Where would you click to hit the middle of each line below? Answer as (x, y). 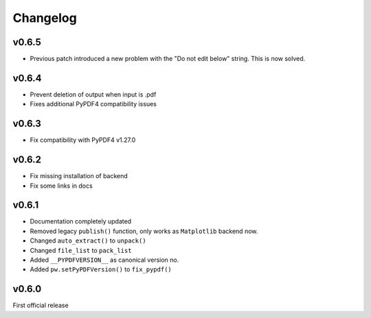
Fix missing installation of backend (79, 176)
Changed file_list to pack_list (81, 250)
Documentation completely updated (81, 221)
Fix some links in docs (61, 186)
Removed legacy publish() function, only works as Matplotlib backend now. (144, 231)
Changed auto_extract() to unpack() (88, 241)
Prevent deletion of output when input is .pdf (93, 94)
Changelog (45, 18)
